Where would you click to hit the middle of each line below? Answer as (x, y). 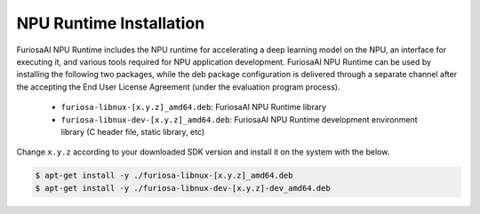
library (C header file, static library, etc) (133, 131)
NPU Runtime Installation (111, 23)
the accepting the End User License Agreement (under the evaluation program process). (178, 87)
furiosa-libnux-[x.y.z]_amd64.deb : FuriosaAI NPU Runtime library (194, 107)
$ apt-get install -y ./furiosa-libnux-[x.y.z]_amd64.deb (164, 176)
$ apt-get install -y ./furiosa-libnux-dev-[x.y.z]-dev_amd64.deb (183, 188)
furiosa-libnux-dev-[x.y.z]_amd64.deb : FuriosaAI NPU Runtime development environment (239, 119)
